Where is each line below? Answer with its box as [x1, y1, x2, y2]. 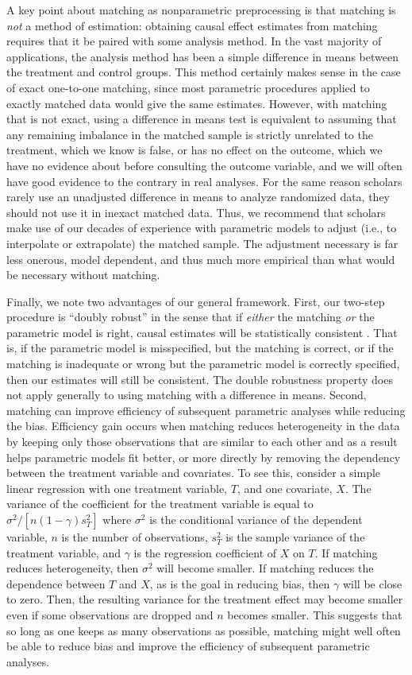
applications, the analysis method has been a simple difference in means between [6, 48, 399, 64]
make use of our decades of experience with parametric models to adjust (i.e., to [6, 219, 397, 236]
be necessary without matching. [6, 266, 160, 283]
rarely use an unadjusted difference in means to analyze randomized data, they [6, 188, 390, 205]
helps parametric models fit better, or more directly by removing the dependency [6, 448, 401, 465]
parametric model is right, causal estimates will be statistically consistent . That [6, 324, 398, 340]
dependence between [6, 575, 106, 592]
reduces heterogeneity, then [6, 560, 139, 576]
